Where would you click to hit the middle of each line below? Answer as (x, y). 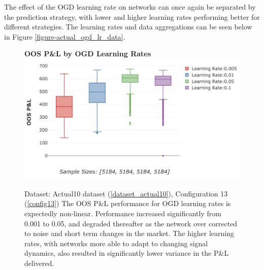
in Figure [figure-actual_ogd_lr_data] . (65, 36)
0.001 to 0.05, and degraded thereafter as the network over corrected (131, 223)
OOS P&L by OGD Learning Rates (88, 54)
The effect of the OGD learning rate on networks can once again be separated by (130, 7)
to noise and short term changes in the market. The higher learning (129, 233)
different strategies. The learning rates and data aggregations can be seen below (128, 27)
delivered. (39, 263)
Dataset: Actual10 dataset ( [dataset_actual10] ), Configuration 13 (126, 193)
